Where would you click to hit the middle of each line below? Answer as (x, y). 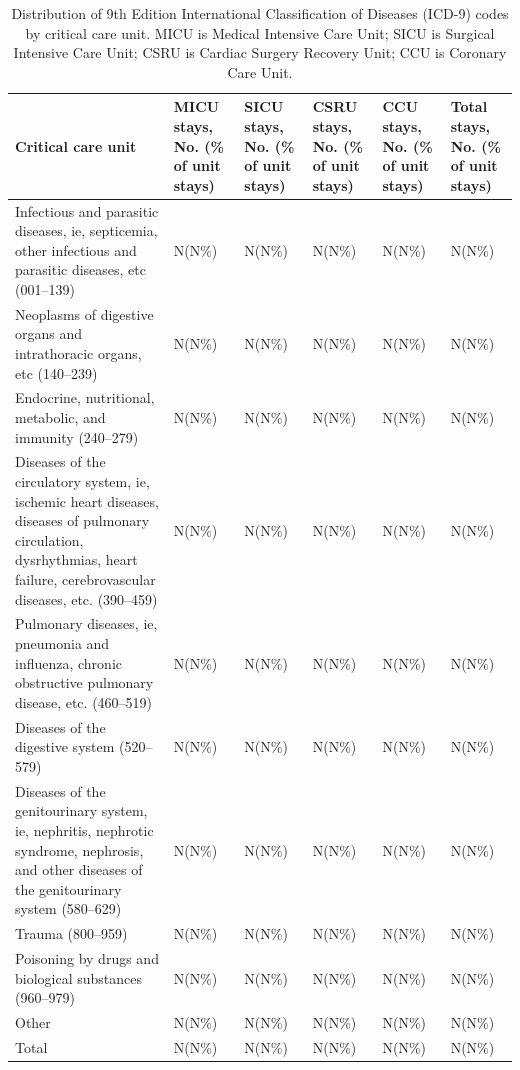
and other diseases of (79, 869)
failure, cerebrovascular (85, 579)
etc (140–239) (56, 372)
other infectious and (76, 249)
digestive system (65, 746)
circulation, (49, 539)
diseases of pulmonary (82, 520)
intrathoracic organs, (78, 353)
